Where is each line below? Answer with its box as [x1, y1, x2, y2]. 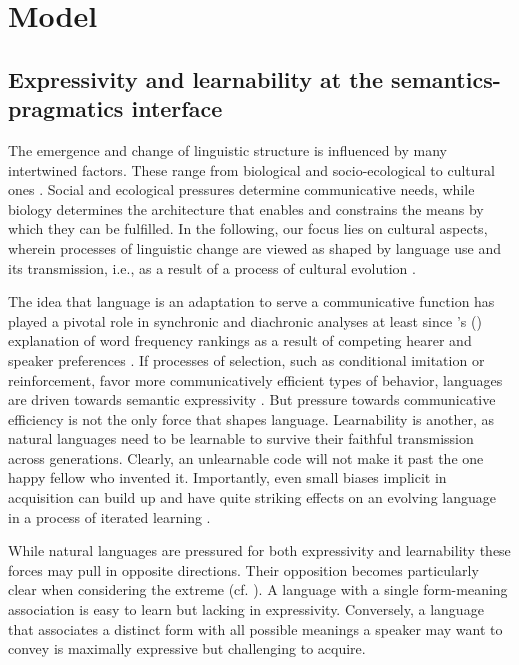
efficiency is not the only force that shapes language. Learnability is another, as [8, 408, 495, 429]
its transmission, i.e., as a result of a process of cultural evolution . [8, 257, 416, 278]
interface [131, 93, 223, 124]
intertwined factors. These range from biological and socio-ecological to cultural [8, 159, 495, 180]
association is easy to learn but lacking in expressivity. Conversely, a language [8, 599, 484, 620]
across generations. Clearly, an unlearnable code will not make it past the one [8, 447, 484, 468]
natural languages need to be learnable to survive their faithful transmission [8, 428, 474, 449]
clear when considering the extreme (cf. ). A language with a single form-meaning [8, 579, 508, 600]
